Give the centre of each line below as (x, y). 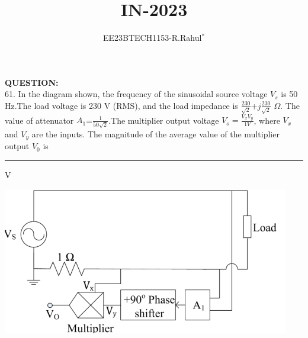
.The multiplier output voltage (164, 120)
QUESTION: (32, 82)
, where (267, 120)
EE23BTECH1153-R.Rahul (152, 38)
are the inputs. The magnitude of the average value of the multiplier (155, 134)
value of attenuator (39, 120)
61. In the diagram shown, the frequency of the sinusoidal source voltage (136, 94)
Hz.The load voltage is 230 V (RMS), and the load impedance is (121, 105)
